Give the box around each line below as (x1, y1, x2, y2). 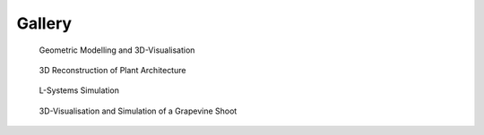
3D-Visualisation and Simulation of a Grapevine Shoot (39, 105, 238, 116)
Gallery (16, 13, 72, 33)
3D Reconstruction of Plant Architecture (39, 64, 186, 75)
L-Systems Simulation (39, 85, 120, 96)
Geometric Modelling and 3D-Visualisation (39, 45, 195, 55)
